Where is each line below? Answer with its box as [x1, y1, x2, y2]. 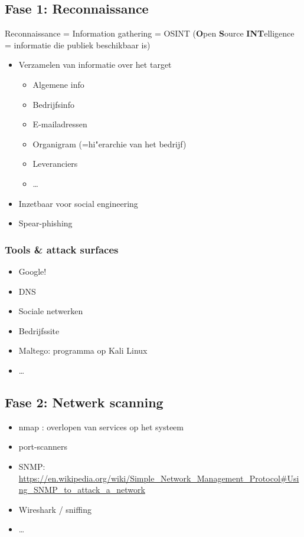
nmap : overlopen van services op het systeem [18, 420, 184, 433]
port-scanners [18, 440, 68, 453]
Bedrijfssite [18, 324, 60, 337]
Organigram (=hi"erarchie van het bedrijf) [32, 137, 187, 150]
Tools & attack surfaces [5, 242, 119, 256]
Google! [18, 265, 47, 277]
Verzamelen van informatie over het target [18, 58, 172, 71]
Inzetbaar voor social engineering [18, 197, 138, 209]
